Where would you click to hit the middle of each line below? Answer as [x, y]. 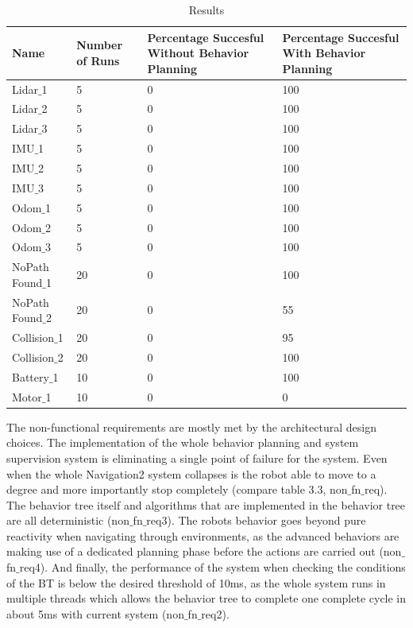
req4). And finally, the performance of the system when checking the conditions [212, 567]
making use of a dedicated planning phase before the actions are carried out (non [204, 551]
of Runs [98, 60]
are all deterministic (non [68, 520]
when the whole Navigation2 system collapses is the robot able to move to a [191, 473]
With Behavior [324, 53]
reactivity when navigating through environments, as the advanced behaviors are [203, 535]
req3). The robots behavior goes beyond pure [256, 520]
